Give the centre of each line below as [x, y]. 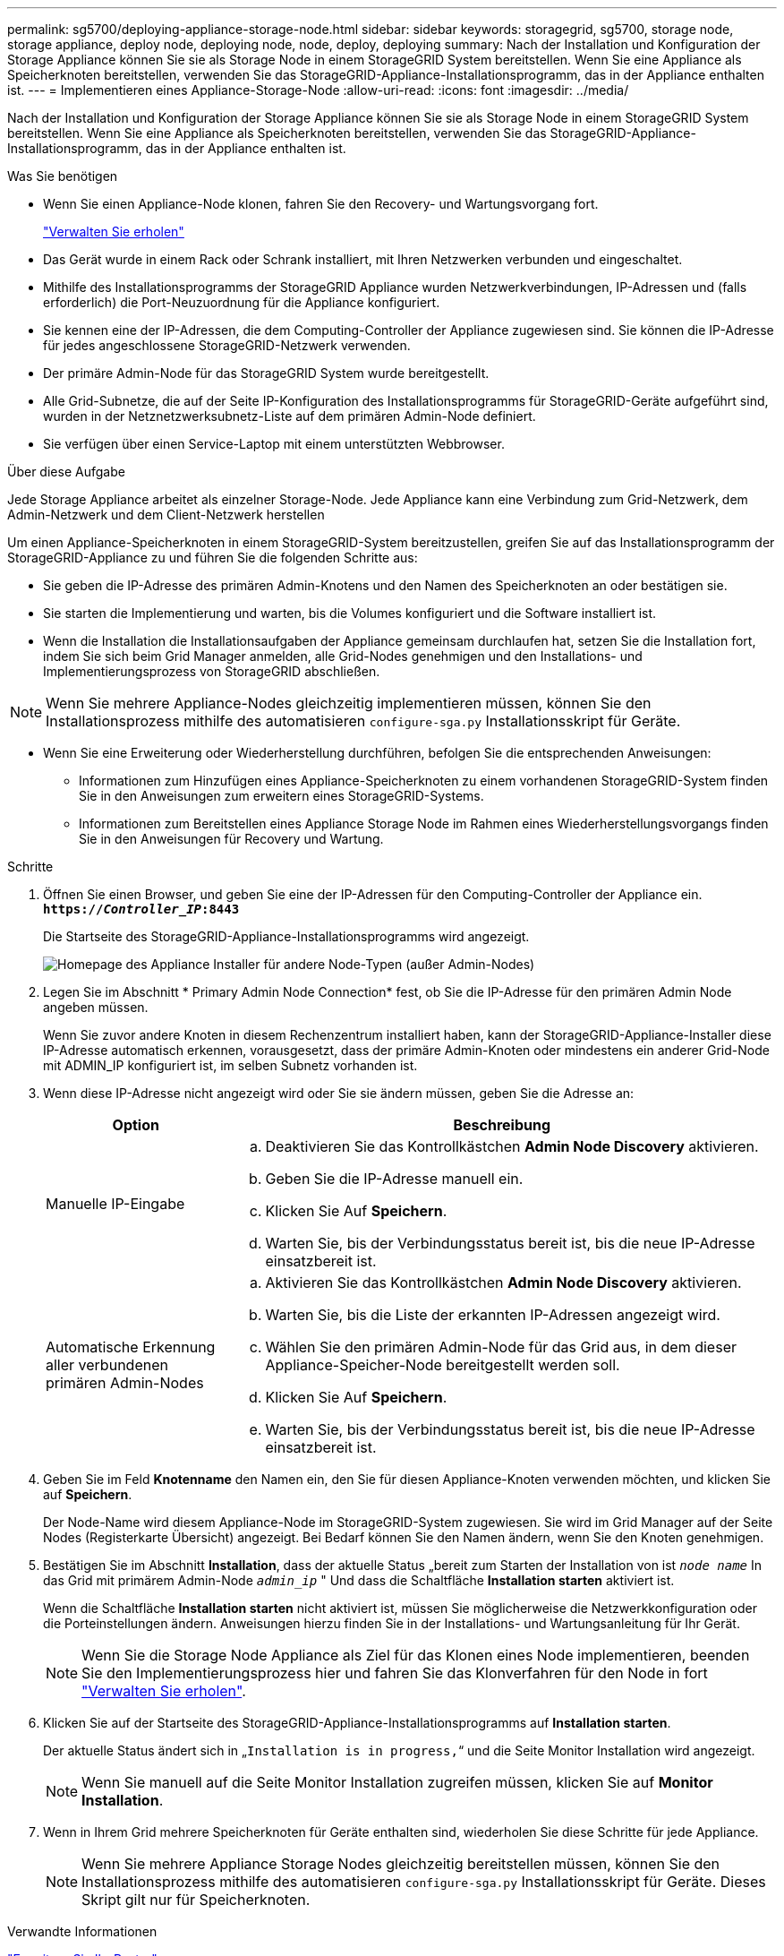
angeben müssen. [96, 1007]
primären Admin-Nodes [125, 1383]
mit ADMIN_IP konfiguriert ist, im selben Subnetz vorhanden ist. [230, 1065]
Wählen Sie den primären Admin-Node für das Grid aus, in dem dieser [501, 1347]
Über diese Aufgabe [66, 472]
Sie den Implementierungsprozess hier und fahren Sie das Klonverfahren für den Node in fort [395, 1673]
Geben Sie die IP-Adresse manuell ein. [394, 1179]
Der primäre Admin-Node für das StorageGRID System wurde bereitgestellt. [266, 373]
